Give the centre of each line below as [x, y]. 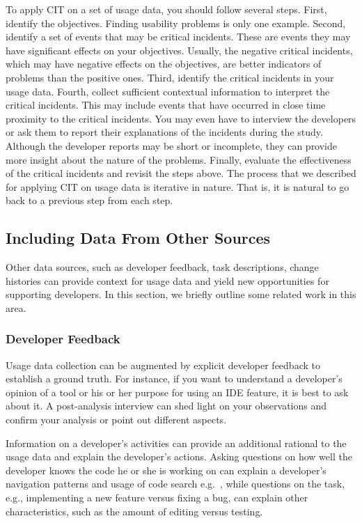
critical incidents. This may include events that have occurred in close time [166, 105]
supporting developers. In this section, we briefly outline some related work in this [181, 294]
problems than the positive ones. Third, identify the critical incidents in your [170, 77]
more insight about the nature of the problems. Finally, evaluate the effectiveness [179, 159]
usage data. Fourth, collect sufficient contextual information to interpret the [168, 91]
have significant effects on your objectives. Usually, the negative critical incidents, [179, 50]
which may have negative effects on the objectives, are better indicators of [164, 64]
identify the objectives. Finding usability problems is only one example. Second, [176, 23]
